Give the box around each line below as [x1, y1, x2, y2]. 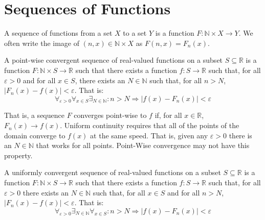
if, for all [154, 110, 182, 120]
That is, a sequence [4, 110, 64, 120]
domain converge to [4, 130, 65, 140]
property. [4, 150, 33, 160]
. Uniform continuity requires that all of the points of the [60, 120, 239, 131]
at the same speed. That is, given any [90, 130, 208, 140]
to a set [123, 28, 147, 38]
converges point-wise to [74, 110, 147, 120]
